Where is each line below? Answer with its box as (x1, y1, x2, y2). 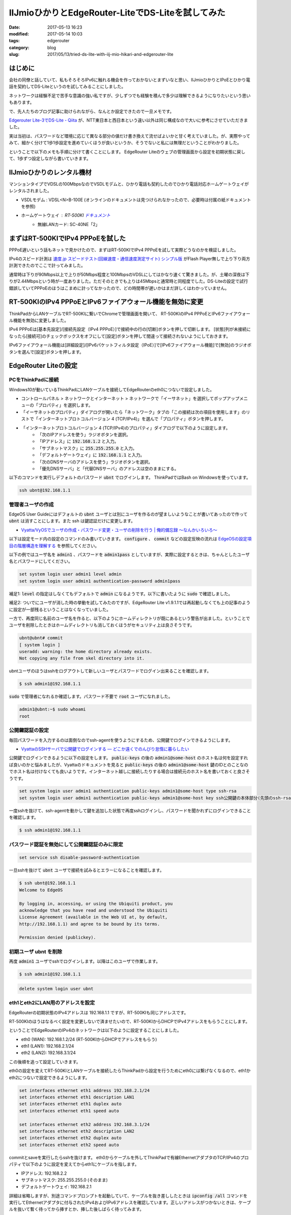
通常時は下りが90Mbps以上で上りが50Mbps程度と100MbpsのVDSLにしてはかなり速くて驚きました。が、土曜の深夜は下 (9, 271, 250, 277)
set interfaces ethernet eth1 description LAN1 (19, 1094, 134, 1100)
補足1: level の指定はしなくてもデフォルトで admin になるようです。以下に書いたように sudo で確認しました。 (9, 590, 233, 596)
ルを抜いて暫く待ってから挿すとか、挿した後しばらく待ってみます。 (9, 1206, 144, 1212)
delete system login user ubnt (19, 986, 94, 991)
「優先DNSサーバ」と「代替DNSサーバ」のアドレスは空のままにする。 (37, 466, 179, 471)
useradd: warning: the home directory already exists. (19, 649, 152, 655)
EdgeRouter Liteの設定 (9, 362, 78, 370)
